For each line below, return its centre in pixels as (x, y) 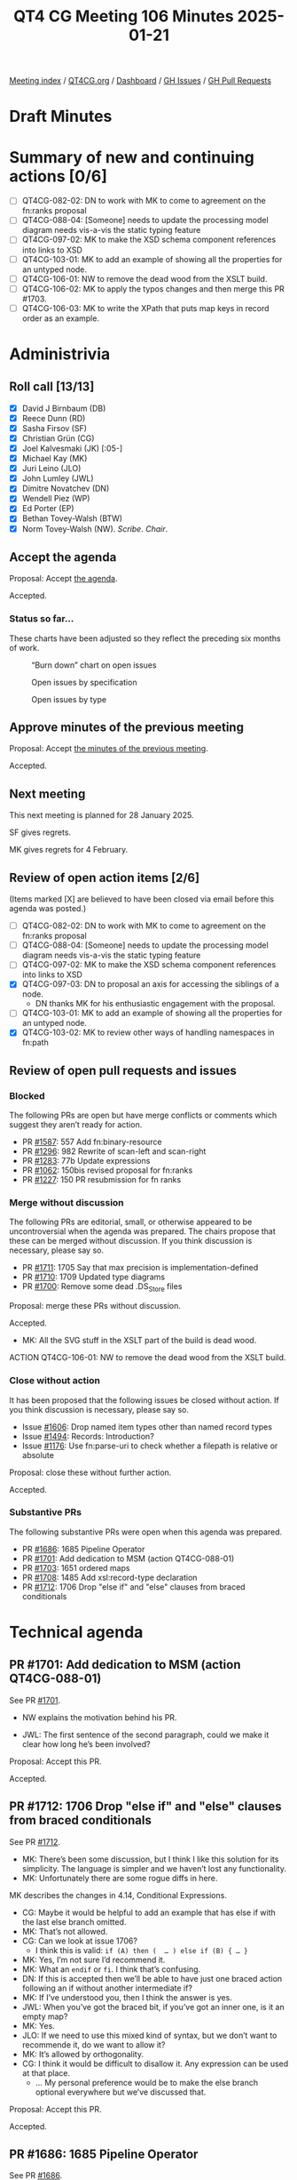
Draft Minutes (61, 116)
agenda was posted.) (48, 909)
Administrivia (60, 354)
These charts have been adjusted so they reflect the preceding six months (145, 638)
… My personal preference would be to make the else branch (147, 2082)
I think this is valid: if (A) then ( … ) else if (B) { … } (141, 1950)
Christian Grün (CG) (58, 438)
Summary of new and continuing (132, 157)
